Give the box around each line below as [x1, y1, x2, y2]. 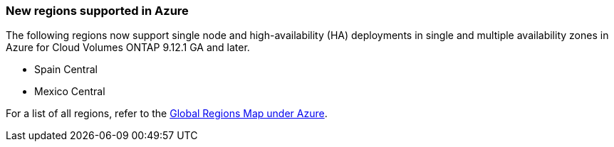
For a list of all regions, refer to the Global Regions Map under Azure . [6, 107, 328, 120]
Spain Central [34, 63, 98, 76]
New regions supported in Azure [6, 4, 189, 18]
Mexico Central [34, 85, 105, 98]
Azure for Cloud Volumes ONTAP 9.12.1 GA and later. [6, 41, 250, 54]
